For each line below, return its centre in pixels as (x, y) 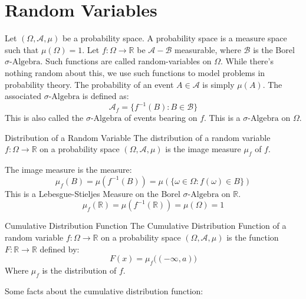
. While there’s (247, 61)
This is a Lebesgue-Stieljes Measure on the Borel (93, 193)
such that (22, 49)
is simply (218, 84)
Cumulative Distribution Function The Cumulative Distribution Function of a (146, 226)
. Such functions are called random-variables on (126, 61)
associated (23, 96)
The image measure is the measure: (68, 170)
